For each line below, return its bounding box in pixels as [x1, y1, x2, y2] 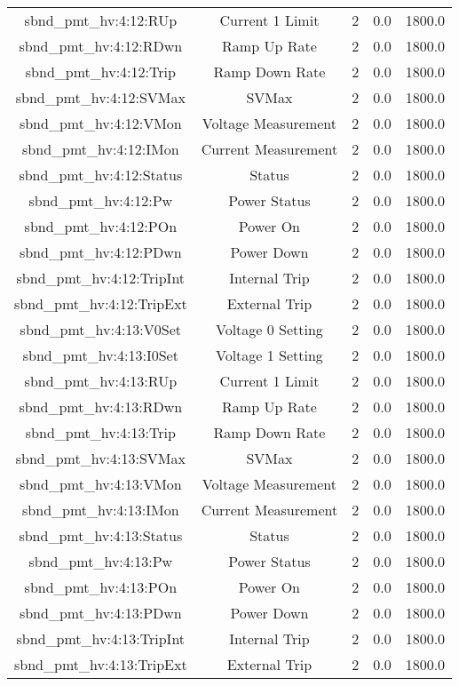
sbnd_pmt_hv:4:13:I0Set [22, 345, 178, 365]
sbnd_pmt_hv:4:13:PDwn [19, 602, 182, 623]
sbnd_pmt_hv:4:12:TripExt [14, 293, 187, 314]
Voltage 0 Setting [215, 319, 323, 339]
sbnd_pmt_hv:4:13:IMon [22, 499, 179, 520]
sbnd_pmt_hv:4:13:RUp [24, 371, 178, 391]
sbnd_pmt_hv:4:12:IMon [22, 139, 179, 159]
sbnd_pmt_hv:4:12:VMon [19, 113, 182, 133]
